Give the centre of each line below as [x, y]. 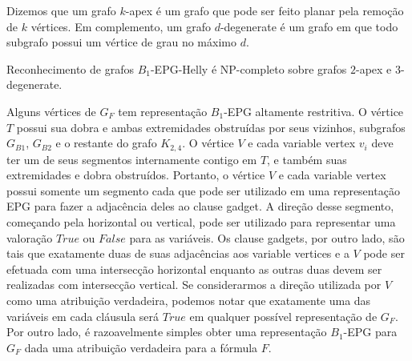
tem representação [163, 111]
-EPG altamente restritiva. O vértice [314, 111]
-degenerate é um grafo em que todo [309, 26]
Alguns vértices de [51, 111]
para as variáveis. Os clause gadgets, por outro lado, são [267, 237]
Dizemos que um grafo [61, 10]
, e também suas [307, 159]
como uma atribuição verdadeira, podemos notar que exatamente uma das [189, 300]
